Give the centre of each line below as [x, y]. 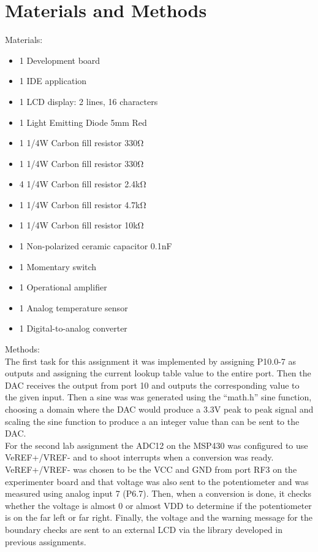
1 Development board [60, 60]
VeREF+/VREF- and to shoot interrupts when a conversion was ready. [139, 457]
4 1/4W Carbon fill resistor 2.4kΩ [83, 184]
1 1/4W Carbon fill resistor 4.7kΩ [83, 204]
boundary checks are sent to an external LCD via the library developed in [144, 529]
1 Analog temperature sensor [74, 307]
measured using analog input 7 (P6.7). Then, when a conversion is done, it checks [158, 493]
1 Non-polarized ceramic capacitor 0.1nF [96, 246]
